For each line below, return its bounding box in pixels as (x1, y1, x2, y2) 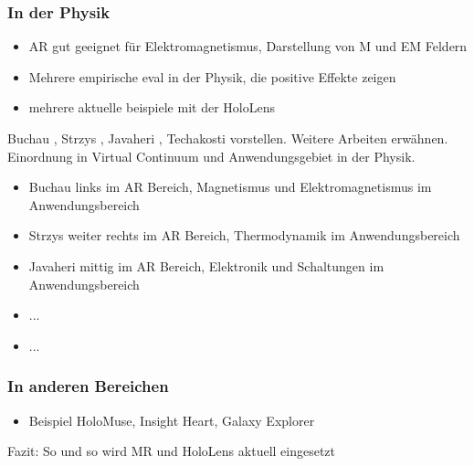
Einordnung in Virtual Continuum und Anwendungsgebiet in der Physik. (7, 146, 416, 165)
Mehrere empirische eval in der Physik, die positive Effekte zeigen (28, 67, 396, 86)
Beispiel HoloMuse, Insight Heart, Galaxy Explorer (28, 410, 315, 429)
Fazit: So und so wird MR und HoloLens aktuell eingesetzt (7, 441, 336, 461)
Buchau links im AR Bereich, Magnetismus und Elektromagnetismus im (28, 177, 432, 196)
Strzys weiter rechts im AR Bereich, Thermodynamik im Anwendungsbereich (28, 226, 460, 245)
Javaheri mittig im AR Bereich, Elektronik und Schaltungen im (28, 256, 384, 275)
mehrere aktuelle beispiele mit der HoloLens (28, 98, 275, 117)
